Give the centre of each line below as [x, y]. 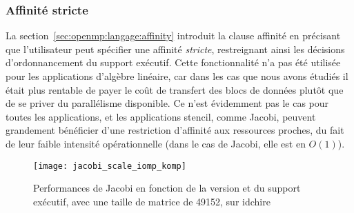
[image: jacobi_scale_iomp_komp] [110, 166]
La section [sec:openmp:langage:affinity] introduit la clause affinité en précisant [173, 35]
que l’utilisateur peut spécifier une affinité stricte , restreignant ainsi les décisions [175, 49]
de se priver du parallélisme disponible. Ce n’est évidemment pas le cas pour [167, 103]
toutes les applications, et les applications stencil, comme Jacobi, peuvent [161, 116]
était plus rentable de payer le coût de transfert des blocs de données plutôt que [175, 89]
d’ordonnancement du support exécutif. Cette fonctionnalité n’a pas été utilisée [173, 62]
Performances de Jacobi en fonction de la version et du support [167, 188]
